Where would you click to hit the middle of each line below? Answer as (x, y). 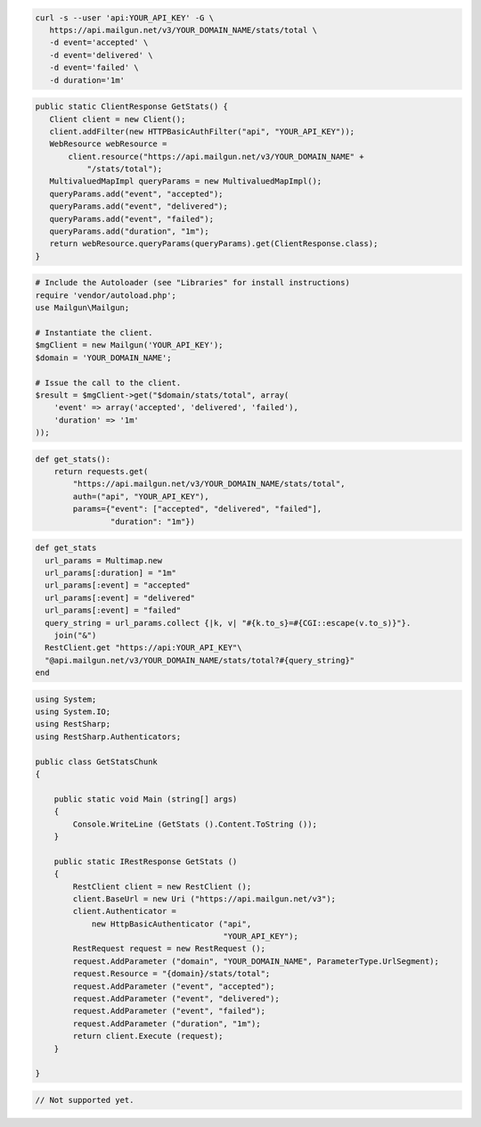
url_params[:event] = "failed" (113, 610)
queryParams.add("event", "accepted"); (136, 193)
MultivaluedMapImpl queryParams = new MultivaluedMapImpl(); (186, 181)
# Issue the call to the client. (108, 383)
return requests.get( (101, 472)
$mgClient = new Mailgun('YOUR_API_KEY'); (129, 345)
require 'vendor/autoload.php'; (106, 295)
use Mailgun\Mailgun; (82, 308)
